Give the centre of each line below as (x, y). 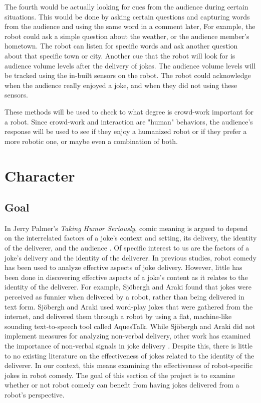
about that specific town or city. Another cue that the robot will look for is (120, 55)
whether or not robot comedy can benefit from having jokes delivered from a (122, 385)
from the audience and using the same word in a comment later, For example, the (130, 26)
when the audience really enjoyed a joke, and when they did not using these (121, 85)
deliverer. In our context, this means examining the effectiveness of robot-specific (129, 365)
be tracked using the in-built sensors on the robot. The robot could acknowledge (128, 75)
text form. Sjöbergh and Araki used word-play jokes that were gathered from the (129, 306)
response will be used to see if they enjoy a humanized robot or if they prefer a (126, 131)
